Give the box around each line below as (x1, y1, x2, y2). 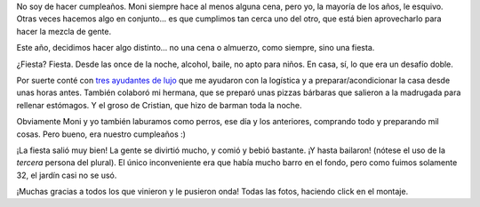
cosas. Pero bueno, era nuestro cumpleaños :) (16, 129, 187, 139)
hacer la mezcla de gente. (16, 26, 111, 36)
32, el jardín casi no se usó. (16, 170, 117, 180)
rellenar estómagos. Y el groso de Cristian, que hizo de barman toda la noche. (16, 100, 302, 110)
